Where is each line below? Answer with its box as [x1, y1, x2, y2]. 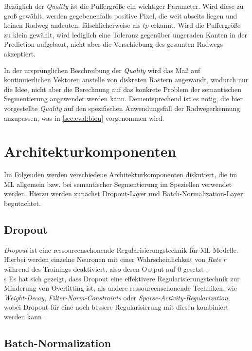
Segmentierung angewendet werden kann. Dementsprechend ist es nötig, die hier [4, 93, 243, 104]
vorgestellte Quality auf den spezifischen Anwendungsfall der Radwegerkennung [4, 103, 240, 113]
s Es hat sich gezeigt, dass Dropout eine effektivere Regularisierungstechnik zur [4, 273, 240, 283]
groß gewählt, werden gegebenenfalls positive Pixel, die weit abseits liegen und [4, 10, 237, 20]
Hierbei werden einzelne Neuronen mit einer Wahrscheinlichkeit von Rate [4, 254, 221, 264]
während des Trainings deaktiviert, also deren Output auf [4, 264, 176, 274]
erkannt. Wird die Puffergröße [151, 20, 241, 30]
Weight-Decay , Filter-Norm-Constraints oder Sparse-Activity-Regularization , [4, 292, 230, 302]
